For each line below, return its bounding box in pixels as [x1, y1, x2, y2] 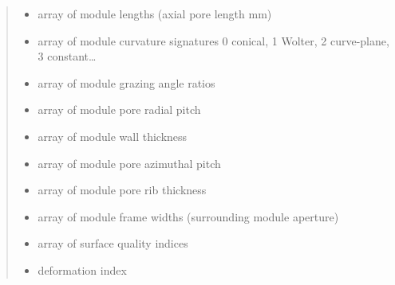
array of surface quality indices [38, 235, 188, 252]
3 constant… [38, 48, 97, 64]
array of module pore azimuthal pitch [38, 154, 221, 171]
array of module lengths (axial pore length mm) [38, 6, 272, 21]
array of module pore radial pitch [38, 101, 201, 118]
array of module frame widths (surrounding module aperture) [38, 208, 339, 224]
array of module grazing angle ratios [38, 74, 215, 91]
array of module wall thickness [38, 127, 188, 144]
